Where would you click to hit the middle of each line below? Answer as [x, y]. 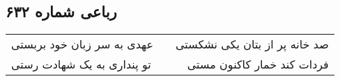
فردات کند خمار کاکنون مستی [258, 64]
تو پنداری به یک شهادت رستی [81, 64]
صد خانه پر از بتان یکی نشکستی [252, 44]
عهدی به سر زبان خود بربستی [83, 44]
